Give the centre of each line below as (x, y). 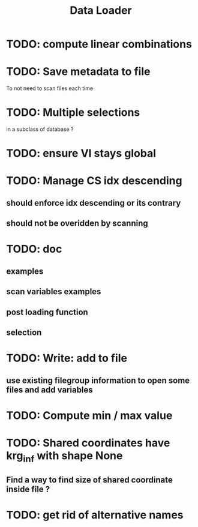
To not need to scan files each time (50, 88)
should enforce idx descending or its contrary (94, 203)
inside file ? (28, 489)
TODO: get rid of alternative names (95, 515)
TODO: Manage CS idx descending (94, 181)
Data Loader (101, 11)
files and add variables (49, 390)
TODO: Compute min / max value (89, 415)
